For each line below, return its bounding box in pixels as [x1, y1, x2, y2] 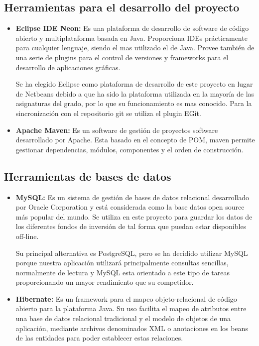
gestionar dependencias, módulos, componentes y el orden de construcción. [15, 144, 244, 154]
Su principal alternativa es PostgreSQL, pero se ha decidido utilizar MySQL [15, 247, 248, 258]
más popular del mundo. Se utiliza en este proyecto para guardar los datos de [15, 211, 253, 222]
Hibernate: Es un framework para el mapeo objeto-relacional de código [15, 293, 237, 304]
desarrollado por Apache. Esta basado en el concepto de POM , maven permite [15, 134, 255, 145]
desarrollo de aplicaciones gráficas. [15, 62, 121, 72]
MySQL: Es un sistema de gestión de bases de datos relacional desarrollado [15, 192, 249, 202]
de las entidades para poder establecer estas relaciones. [15, 333, 183, 343]
